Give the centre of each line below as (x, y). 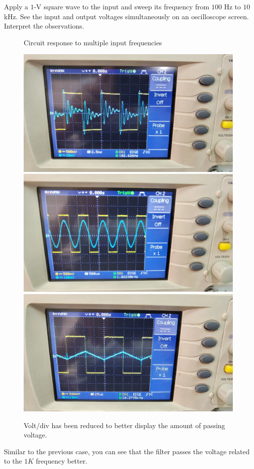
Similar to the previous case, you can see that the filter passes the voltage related (127, 451)
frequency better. (62, 461)
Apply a (16, 6)
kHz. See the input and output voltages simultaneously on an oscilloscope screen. (127, 16)
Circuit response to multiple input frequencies (93, 42)
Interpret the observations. (44, 26)
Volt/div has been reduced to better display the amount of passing (125, 425)
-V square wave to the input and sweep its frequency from (122, 6)
